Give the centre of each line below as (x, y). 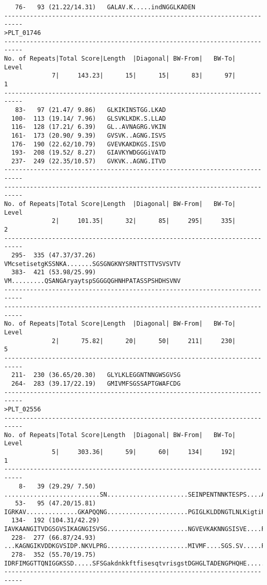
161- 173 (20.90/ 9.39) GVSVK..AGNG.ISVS (89, 135)
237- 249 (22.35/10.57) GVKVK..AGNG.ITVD (89, 161)
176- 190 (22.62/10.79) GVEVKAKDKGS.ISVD (89, 144)
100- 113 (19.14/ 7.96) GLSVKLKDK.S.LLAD (89, 118)
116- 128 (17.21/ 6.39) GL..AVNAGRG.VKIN (89, 127)
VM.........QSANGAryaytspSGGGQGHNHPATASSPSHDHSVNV (92, 281)
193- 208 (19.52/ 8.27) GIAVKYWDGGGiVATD (89, 153)
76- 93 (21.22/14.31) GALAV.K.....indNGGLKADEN (105, 7)
